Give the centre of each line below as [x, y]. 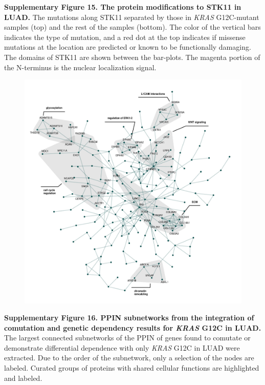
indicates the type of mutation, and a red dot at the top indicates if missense [125, 37]
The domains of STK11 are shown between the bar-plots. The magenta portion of [132, 57]
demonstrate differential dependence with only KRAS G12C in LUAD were [122, 347]
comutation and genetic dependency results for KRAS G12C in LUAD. [133, 327]
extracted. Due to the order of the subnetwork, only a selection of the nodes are [129, 358]
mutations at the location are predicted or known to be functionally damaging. [128, 47]
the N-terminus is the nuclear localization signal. [80, 67]
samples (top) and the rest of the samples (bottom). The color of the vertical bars [132, 27]
